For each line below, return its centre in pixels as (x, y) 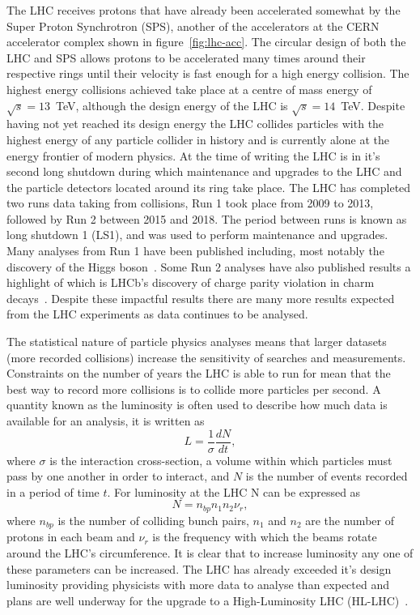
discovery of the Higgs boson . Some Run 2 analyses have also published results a (209, 266)
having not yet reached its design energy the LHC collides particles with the (195, 124)
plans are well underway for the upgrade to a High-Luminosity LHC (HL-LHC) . (208, 600)
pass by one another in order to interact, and (118, 476)
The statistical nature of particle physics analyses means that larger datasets (197, 342)
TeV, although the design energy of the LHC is (172, 105)
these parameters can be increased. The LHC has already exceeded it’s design (199, 568)
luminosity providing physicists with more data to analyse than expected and (198, 585)
